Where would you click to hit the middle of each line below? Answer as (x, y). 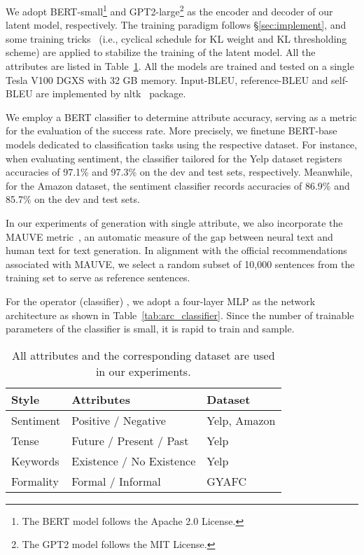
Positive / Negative (119, 420)
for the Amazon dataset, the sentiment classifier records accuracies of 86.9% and (178, 185)
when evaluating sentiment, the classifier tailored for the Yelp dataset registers (174, 158)
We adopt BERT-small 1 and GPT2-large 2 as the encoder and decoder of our (169, 10)
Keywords (35, 461)
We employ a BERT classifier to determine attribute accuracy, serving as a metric (181, 117)
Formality (35, 481)
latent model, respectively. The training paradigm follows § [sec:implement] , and (176, 25)
